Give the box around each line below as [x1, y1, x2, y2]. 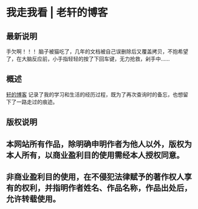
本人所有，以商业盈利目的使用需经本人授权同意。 [6, 150, 184, 160]
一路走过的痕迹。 [16, 98, 58, 105]
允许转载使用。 [6, 194, 61, 204]
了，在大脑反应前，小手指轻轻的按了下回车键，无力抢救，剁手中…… [6, 55, 170, 62]
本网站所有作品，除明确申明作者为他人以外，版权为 [6, 139, 192, 149]
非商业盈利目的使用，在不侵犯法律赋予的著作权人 [6, 172, 184, 182]
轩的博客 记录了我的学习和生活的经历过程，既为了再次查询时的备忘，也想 [6, 91, 183, 98]
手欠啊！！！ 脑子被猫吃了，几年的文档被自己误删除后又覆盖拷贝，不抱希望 [6, 48, 189, 55]
